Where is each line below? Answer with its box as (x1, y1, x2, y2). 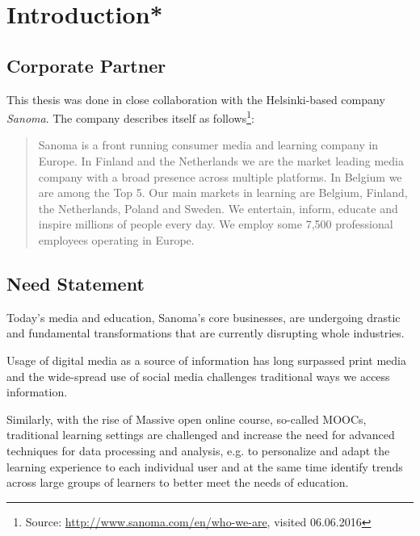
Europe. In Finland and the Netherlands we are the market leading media (38, 153, 404, 170)
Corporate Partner (6, 52, 166, 77)
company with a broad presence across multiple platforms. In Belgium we (38, 168, 402, 185)
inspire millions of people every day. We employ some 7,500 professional (38, 216, 393, 232)
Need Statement (6, 270, 145, 295)
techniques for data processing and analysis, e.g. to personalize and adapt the (6, 442, 390, 459)
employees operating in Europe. (38, 231, 195, 248)
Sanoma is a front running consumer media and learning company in (38, 136, 379, 153)
